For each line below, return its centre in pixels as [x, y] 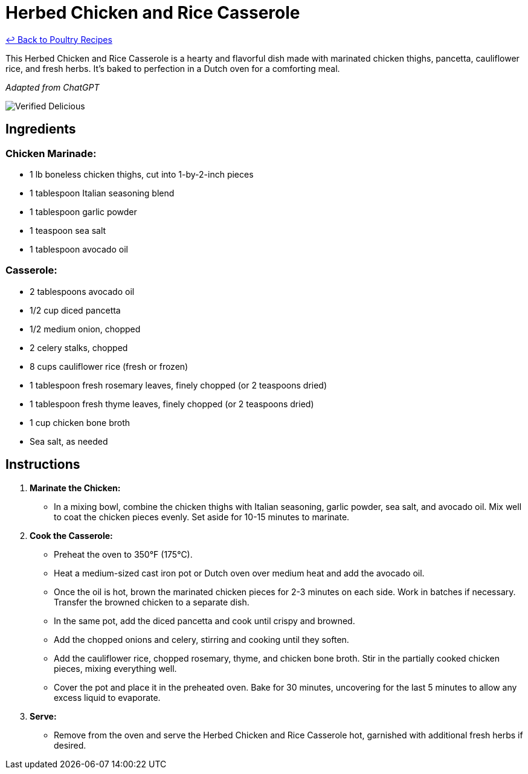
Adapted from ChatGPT [53, 87]
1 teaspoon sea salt [68, 230]
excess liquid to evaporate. [107, 697]
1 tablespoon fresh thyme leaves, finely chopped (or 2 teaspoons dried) [172, 404]
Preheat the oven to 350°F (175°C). [123, 554]
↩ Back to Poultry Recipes [59, 39]
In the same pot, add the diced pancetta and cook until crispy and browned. [204, 621]
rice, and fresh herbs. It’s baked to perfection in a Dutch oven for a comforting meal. [173, 68]
